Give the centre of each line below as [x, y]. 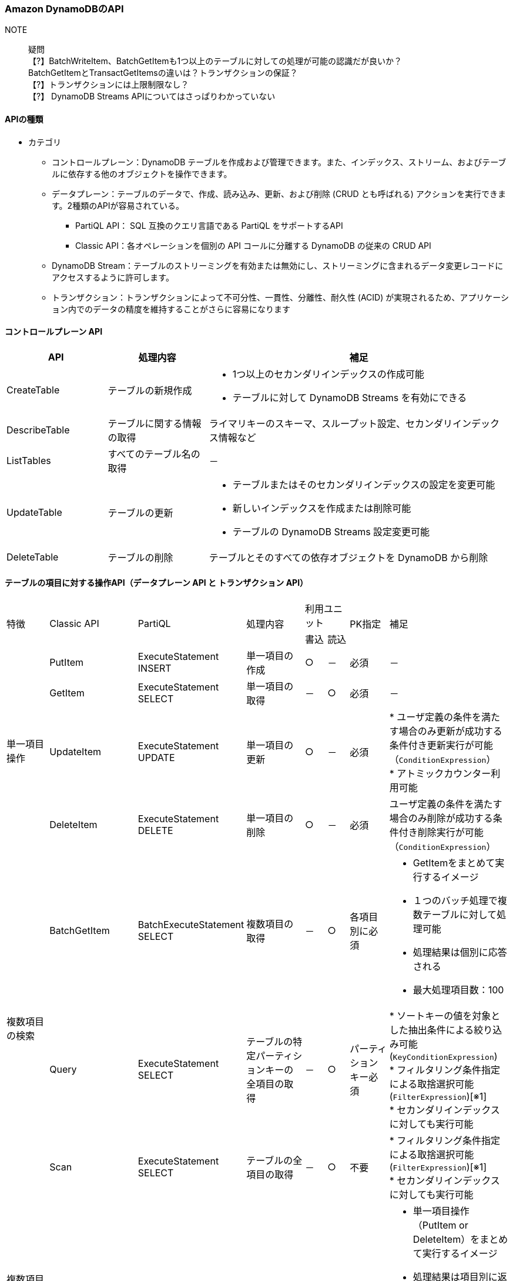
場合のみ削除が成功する [441, 818]
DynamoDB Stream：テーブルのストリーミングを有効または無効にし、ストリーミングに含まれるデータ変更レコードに [278, 265]
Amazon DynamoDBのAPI [64, 9]
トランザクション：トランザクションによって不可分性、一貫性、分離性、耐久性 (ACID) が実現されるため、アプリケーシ [280, 297]
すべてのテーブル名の [154, 454]
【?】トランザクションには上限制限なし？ [109, 85]
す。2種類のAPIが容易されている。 [118, 205]
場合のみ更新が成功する [450, 731]
